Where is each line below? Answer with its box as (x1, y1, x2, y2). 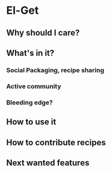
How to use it (6, 117, 57, 127)
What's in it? (6, 48, 55, 58)
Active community (6, 82, 61, 90)
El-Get (6, 4, 39, 17)
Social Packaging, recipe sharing (6, 66, 104, 74)
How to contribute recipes (6, 137, 107, 147)
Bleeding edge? (6, 98, 53, 106)
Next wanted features (6, 158, 90, 168)
